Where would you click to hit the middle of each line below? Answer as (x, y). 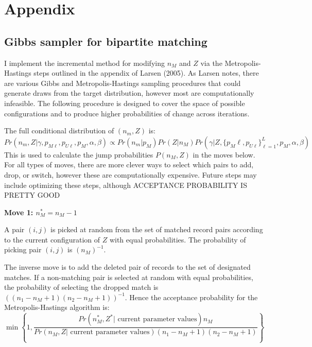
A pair (14, 229)
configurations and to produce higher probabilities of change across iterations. (127, 113)
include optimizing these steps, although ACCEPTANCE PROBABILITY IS (126, 185)
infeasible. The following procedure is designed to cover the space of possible (125, 103)
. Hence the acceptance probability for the (191, 297)
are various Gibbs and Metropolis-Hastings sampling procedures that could (123, 83)
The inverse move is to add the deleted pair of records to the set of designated (127, 267)
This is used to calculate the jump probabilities (79, 154)
